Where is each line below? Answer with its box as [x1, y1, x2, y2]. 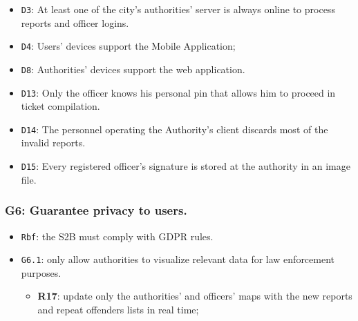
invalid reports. [21, 135, 86, 150]
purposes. [21, 265, 62, 280]
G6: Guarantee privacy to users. [5, 202, 187, 219]
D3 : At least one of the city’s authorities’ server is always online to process [21, 2, 335, 16]
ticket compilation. [21, 99, 100, 113]
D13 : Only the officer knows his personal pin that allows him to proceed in [21, 85, 336, 99]
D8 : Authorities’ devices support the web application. [21, 61, 245, 76]
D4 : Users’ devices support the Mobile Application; [21, 39, 236, 53]
